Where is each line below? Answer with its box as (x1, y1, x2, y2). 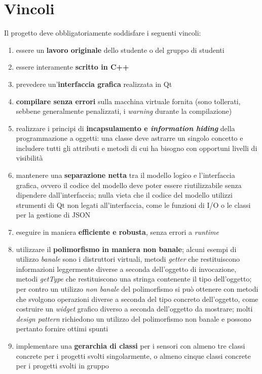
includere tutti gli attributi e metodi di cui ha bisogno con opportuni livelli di (16, 142, 257, 153)
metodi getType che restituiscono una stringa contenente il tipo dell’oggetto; (16, 273, 252, 284)
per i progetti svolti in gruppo (16, 360, 109, 371)
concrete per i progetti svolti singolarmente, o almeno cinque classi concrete (16, 350, 251, 361)
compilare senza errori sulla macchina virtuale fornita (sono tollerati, (16, 96, 241, 106)
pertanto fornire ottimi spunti (16, 323, 108, 334)
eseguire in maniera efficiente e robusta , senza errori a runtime (16, 227, 219, 237)
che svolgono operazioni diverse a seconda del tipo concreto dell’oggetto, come (16, 293, 258, 304)
